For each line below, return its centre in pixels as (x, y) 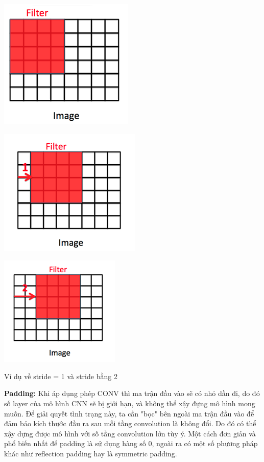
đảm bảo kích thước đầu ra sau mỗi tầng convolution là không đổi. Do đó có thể (130, 423)
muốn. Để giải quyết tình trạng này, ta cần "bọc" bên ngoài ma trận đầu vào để (129, 413)
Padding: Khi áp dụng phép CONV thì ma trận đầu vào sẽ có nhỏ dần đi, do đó (132, 393)
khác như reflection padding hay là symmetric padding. (91, 453)
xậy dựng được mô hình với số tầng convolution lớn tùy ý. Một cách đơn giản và (130, 433)
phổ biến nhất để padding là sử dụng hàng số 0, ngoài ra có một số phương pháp (131, 443)
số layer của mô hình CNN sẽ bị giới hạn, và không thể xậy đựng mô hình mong (130, 403)
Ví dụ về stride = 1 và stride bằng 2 (61, 376)
